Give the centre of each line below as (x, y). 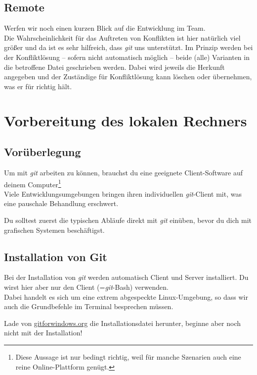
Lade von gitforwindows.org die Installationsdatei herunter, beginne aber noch (123, 323)
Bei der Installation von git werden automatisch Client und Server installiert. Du (126, 277)
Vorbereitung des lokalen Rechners (126, 120)
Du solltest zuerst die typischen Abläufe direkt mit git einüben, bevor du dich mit (128, 220)
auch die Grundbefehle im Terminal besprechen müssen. (89, 306)
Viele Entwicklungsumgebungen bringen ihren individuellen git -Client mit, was (123, 193)
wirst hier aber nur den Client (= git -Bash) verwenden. (86, 287)
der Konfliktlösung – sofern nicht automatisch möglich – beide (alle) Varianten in (127, 57)
